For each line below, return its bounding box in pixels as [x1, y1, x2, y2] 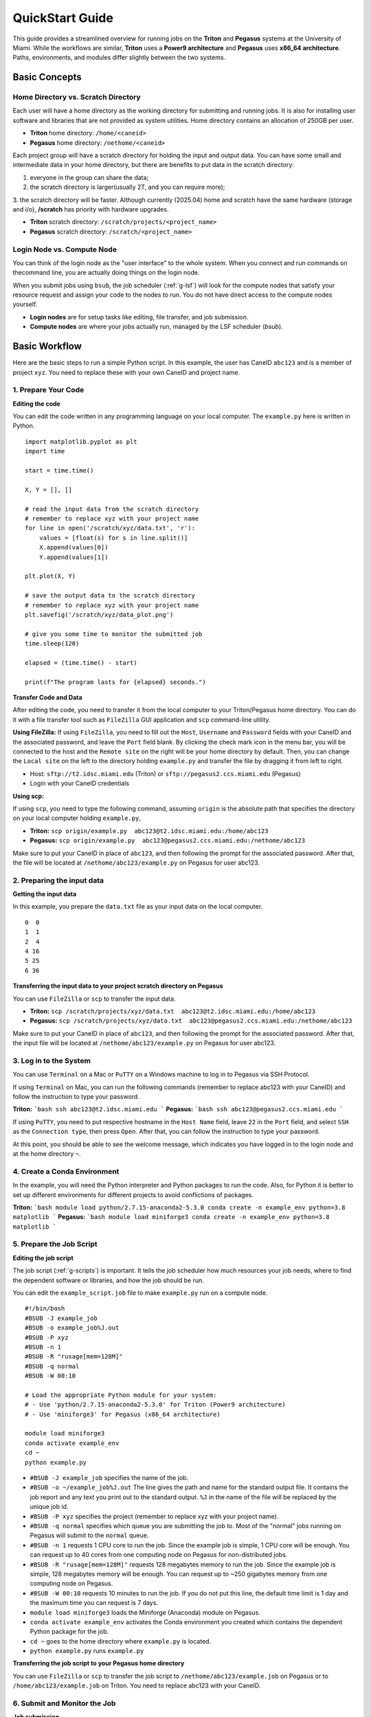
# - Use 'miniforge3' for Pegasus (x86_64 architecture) [25, 1410, 221, 1418]
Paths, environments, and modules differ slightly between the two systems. [12, 54, 226, 62]
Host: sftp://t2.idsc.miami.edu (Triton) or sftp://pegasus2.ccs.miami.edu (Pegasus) [30, 769, 302, 777]
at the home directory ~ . [12, 1149, 82, 1157]
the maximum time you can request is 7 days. [30, 1599, 158, 1607]
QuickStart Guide [12, 10, 113, 25]
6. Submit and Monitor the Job [12, 1698, 116, 1708]
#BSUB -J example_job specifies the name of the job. [30, 1474, 189, 1482]
